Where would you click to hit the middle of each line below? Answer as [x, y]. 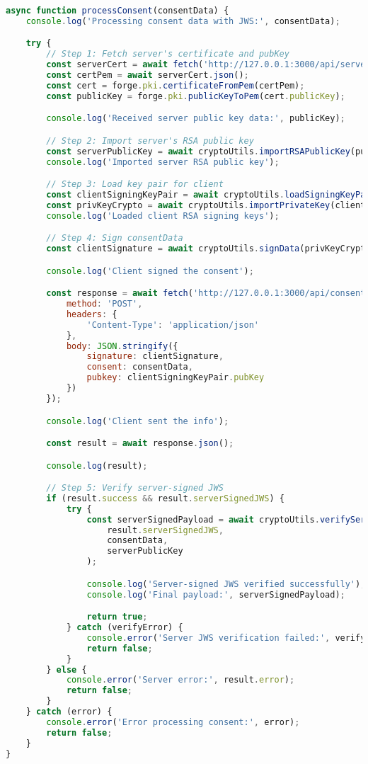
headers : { [92, 314]
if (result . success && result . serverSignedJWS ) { [165, 498]
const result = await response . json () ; [140, 444]
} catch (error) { [69, 712]
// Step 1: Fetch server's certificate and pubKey [168, 54]
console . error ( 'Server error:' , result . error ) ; [180, 680]
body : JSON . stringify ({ [122, 346]
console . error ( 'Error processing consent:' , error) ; [173, 722]
